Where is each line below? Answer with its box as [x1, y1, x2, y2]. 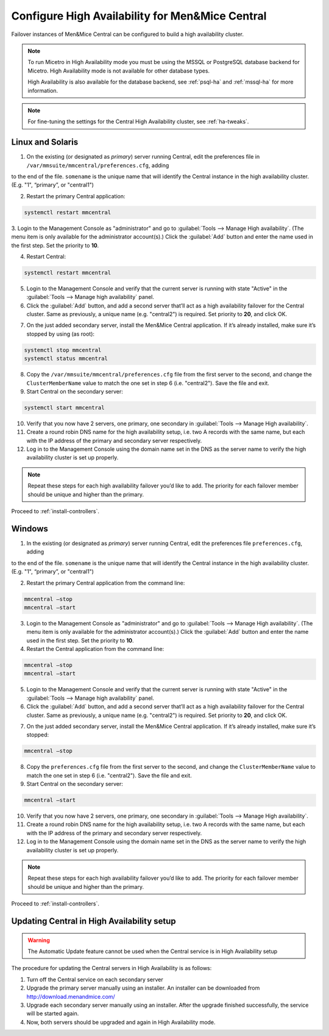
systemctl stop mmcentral [24, 347, 102, 353]
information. [27, 87, 58, 94]
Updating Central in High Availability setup [11, 916, 176, 927]
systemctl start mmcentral [24, 404, 105, 411]
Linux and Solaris [11, 137, 79, 148]
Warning [27, 937, 50, 944]
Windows [11, 523, 48, 534]
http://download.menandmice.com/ [26, 993, 115, 1000]
